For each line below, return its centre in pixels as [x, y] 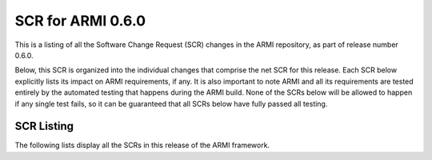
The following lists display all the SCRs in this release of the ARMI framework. [142, 145]
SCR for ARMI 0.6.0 [80, 21]
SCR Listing [44, 126]
